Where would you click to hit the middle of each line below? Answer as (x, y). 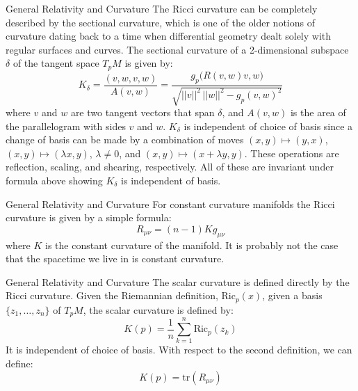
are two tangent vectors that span (143, 112)
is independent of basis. (171, 181)
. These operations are (292, 153)
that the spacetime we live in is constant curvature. (115, 258)
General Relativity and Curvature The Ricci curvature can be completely (162, 8)
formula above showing (54, 181)
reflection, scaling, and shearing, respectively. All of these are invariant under (170, 167)
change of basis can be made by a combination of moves (125, 139)
